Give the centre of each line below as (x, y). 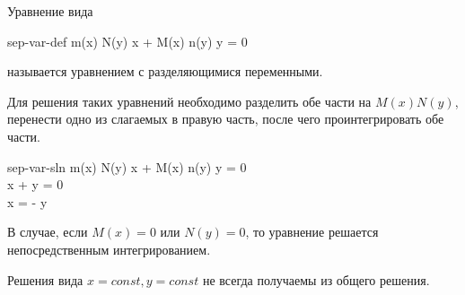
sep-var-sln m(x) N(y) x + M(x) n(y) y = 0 (127, 166)
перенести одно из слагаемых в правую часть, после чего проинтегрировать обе (226, 119)
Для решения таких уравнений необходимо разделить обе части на (189, 101)
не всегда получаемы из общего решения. (316, 279)
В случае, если (48, 232)
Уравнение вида (50, 11)
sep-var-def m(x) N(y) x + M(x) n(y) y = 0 (127, 41)
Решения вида (45, 279)
